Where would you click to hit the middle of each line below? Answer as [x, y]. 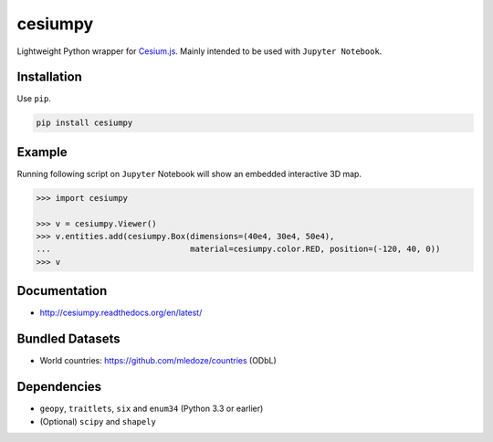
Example [42, 152]
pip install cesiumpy [84, 123]
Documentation [62, 291]
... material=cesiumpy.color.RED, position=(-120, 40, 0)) [238, 249]
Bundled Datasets [68, 339]
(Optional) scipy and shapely [98, 421]
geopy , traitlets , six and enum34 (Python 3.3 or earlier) [152, 409]
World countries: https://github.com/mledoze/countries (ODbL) [158, 361]
